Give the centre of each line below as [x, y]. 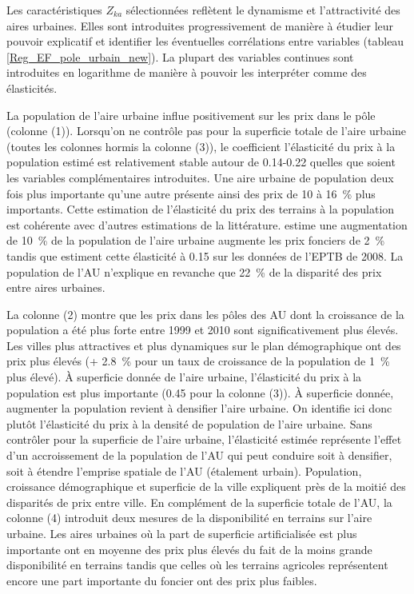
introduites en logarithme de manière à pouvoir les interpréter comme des [187, 72]
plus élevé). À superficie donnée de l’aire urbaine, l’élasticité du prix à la [184, 377]
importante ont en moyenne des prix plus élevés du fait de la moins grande [189, 549]
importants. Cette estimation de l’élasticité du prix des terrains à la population [201, 209]
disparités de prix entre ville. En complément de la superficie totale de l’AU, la [199, 502]
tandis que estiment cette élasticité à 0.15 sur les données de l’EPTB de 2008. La [205, 255]
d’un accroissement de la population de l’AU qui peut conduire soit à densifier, [199, 455]
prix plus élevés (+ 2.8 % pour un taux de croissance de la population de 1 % [198, 361]
